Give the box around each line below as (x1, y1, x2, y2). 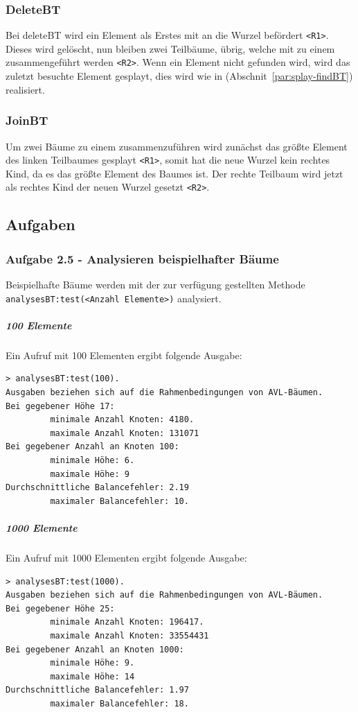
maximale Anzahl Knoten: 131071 (50, 428, 199, 438)
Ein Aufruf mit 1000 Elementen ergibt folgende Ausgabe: (6, 550, 247, 564)
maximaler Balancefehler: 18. (50, 698, 189, 709)
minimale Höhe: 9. (50, 658, 135, 668)
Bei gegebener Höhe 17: (6, 401, 115, 411)
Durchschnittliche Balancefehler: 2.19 (6, 483, 189, 493)
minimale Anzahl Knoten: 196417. (50, 617, 204, 627)
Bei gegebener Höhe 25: (6, 603, 115, 614)
